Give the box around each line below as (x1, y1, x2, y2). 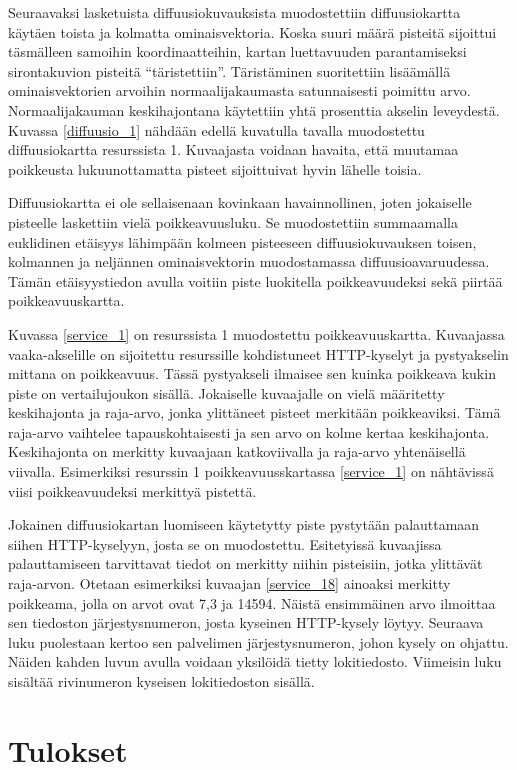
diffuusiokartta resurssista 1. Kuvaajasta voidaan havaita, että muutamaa (8, 139, 459, 160)
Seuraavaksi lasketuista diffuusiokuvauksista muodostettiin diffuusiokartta (8, 2, 461, 22)
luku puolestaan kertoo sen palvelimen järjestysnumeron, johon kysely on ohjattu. (8, 631, 509, 652)
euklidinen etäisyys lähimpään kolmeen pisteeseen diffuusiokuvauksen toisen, (8, 231, 477, 252)
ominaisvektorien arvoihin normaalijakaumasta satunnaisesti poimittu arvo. (8, 80, 471, 101)
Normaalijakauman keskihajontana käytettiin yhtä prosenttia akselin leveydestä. (8, 99, 500, 120)
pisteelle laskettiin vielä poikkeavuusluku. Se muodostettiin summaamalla (8, 211, 458, 232)
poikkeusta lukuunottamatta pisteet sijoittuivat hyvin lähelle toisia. (8, 158, 422, 179)
